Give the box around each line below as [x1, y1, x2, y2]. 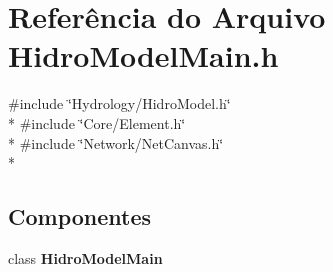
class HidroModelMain [8, 247, 163, 268]
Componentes [8, 201, 152, 232]
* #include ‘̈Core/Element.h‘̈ [8, 112, 186, 133]
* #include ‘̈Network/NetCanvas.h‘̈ [8, 132, 224, 153]
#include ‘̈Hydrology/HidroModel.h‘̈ [8, 93, 231, 114]
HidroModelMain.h [8, 35, 279, 76]
